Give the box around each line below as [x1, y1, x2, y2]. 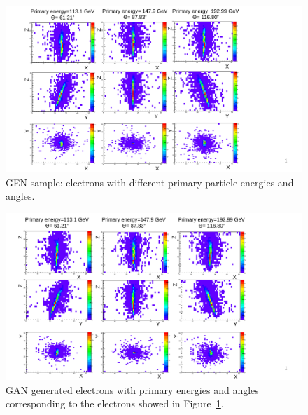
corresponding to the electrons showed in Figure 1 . [6, 396, 224, 411]
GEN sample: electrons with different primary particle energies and [6, 175, 294, 189]
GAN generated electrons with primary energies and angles [6, 382, 259, 397]
